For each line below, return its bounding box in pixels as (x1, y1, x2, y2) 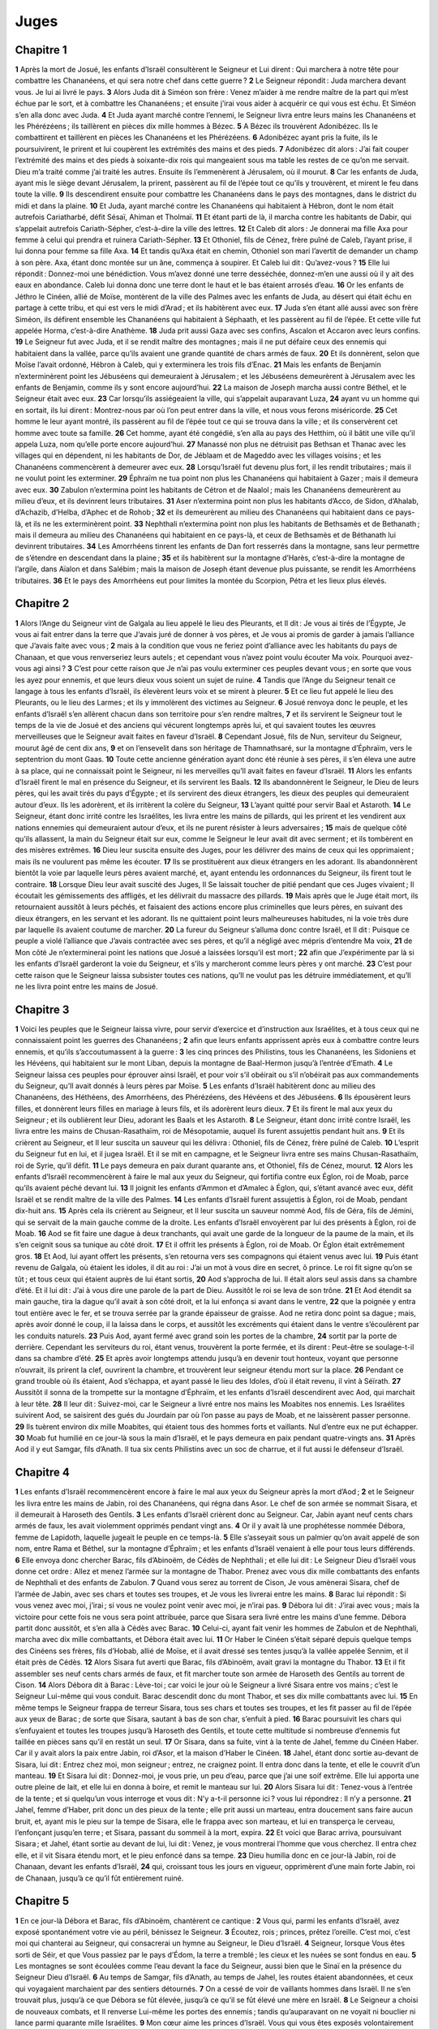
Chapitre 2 (15, 597, 70, 610)
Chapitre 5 (15, 1894, 70, 1908)
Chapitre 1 (15, 43, 67, 57)
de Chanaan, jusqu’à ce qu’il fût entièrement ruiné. (15, 1873, 184, 1883)
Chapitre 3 (15, 1002, 70, 1016)
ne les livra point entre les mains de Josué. (15, 982, 158, 992)
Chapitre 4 (15, 1466, 71, 1480)
